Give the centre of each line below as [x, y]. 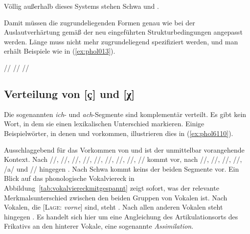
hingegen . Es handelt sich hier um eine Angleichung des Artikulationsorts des [121, 216]
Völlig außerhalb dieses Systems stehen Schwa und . [81, 6]
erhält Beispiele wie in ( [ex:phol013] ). [60, 51]
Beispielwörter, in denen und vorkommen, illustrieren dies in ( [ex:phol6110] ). [119, 133]
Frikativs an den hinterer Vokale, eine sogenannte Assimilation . [99, 226]
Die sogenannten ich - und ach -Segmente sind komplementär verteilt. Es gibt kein [125, 114]
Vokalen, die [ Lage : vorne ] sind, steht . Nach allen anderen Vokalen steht [114, 207]
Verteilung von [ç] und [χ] [69, 93]
